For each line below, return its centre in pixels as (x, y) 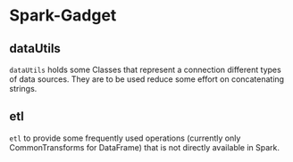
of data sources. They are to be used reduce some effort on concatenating (146, 79)
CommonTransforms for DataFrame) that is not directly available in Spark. (144, 147)
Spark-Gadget (63, 16)
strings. (23, 89)
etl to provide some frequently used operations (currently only (125, 138)
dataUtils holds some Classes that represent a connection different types (145, 69)
